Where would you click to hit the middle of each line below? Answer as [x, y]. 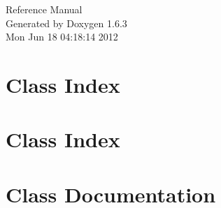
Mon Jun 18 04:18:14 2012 [62, 37]
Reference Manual [44, 9]
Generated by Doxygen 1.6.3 [66, 23]
